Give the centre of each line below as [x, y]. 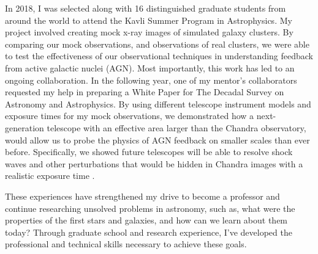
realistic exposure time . [50, 176]
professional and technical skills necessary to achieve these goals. [126, 244]
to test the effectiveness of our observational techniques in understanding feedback [159, 56]
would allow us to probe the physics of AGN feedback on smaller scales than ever [157, 140]
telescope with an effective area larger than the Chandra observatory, [176, 127]
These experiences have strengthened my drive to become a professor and [142, 196]
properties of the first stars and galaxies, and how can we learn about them [146, 220]
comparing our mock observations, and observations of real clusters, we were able [157, 44]
